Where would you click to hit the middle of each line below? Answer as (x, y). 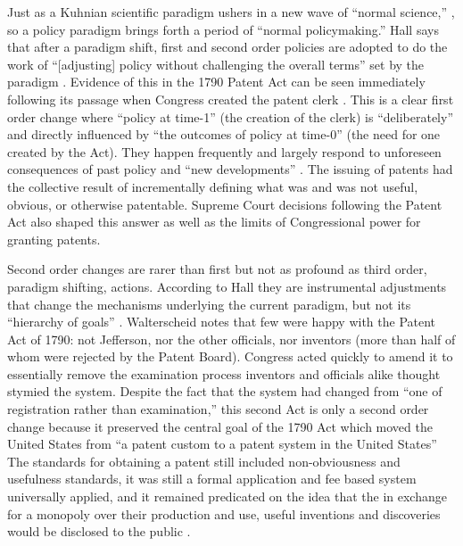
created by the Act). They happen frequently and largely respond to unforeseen (224, 151)
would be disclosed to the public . (99, 531)
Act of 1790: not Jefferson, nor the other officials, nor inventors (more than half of (231, 339)
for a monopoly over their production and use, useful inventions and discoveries (224, 513)
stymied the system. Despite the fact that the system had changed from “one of (225, 391)
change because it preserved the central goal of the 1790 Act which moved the (220, 426)
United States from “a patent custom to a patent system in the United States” (222, 444)
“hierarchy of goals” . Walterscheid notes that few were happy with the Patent (222, 322)
